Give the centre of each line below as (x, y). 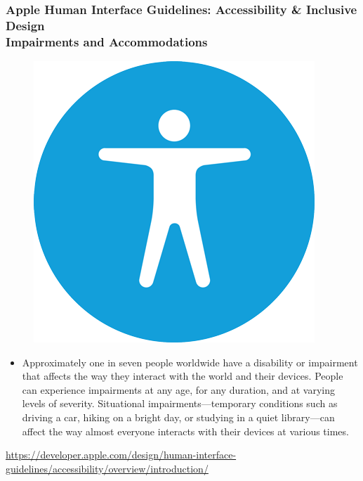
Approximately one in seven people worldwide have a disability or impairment (190, 362)
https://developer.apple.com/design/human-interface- (121, 455)
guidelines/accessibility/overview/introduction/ (107, 468)
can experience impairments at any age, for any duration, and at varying (178, 389)
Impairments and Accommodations (107, 41)
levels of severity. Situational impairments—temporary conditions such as (180, 403)
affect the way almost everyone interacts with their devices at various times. (185, 431)
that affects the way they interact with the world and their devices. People (183, 376)
